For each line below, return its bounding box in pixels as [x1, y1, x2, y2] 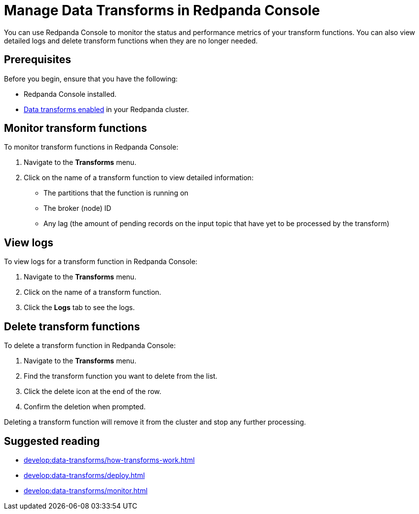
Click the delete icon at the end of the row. [24, 387, 161, 396]
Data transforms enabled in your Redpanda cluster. [24, 105, 189, 114]
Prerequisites [4, 53, 71, 66]
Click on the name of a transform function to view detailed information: [24, 173, 254, 182]
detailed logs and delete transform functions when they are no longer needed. [4, 36, 258, 45]
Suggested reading [4, 435, 100, 447]
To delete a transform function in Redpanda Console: [4, 341, 176, 350]
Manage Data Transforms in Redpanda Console [4, 2, 320, 19]
